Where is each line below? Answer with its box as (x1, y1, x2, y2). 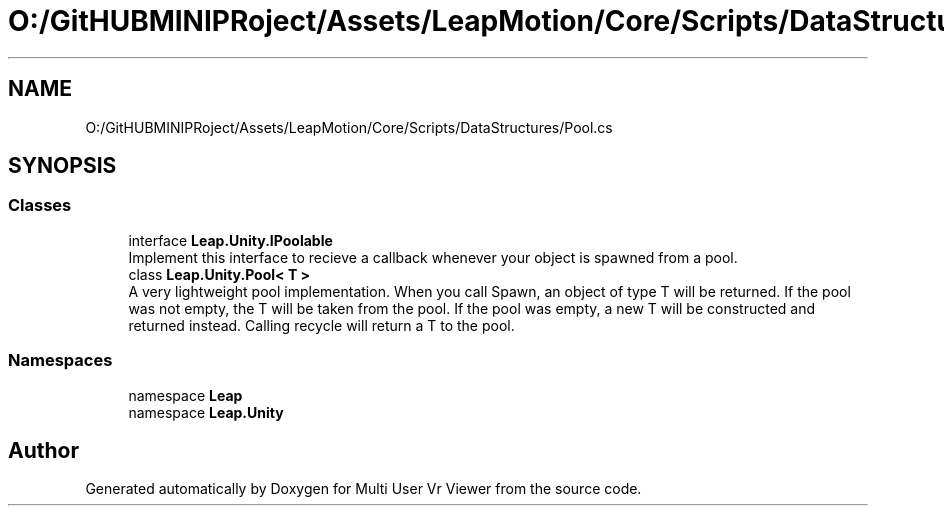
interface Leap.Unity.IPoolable (128, 231, 333, 249)
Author (8, 437, 79, 463)
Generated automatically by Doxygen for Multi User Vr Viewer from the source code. (85, 480, 642, 498)
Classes (8, 195, 72, 216)
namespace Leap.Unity (128, 403, 284, 421)
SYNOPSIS (8, 153, 117, 179)
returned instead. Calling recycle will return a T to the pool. (128, 316, 515, 334)
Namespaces (8, 350, 113, 371)
